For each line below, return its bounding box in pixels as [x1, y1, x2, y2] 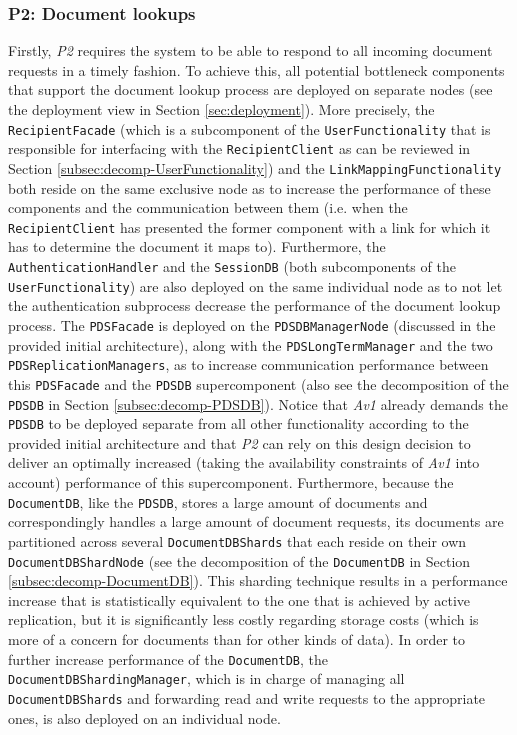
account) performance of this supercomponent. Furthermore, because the [8, 472, 454, 493]
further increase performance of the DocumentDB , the [8, 648, 328, 669]
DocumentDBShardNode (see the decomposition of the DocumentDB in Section [8, 550, 471, 571]
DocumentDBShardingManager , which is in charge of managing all [8, 668, 405, 689]
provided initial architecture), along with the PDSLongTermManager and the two [8, 334, 493, 355]
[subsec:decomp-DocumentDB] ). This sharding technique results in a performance [8, 570, 508, 591]
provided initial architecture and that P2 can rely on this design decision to [8, 432, 471, 453]
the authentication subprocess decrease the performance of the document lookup [8, 295, 501, 316]
